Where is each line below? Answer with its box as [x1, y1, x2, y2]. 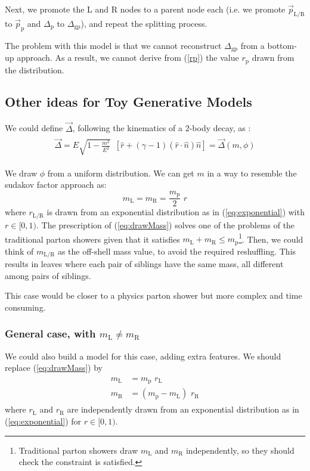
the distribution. [5, 63, 64, 76]
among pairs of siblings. [5, 269, 91, 281]
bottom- [267, 39, 297, 51]
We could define [5, 122, 63, 134]
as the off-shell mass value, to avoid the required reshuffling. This [57, 244, 296, 257]
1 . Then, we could [238, 231, 303, 245]
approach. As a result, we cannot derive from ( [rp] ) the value [17, 51, 239, 64]
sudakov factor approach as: [5, 178, 107, 191]
